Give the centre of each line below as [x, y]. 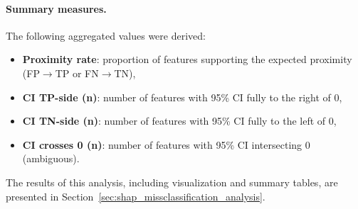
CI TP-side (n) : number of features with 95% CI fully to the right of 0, [182, 97]
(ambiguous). [51, 158]
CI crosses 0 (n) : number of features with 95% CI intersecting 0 [166, 144]
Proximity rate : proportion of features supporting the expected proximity [187, 59]
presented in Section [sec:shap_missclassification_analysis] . [136, 196]
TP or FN [77, 73]
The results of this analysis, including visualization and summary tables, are [172, 182]
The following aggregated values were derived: [106, 35]
